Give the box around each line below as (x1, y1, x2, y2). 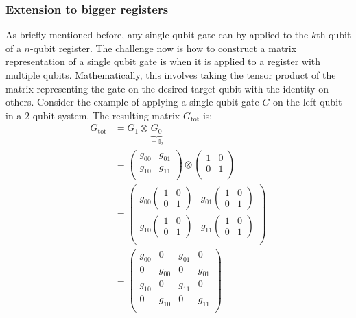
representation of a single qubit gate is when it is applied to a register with (5, 54, 321, 69)
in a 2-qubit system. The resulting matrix (5, 108, 180, 122)
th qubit (316, 27, 351, 42)
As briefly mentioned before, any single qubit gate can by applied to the (5, 27, 309, 42)
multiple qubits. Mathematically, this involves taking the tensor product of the (5, 68, 336, 82)
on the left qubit (273, 95, 342, 109)
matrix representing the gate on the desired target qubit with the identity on (5, 81, 329, 95)
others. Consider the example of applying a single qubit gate (5, 95, 259, 109)
